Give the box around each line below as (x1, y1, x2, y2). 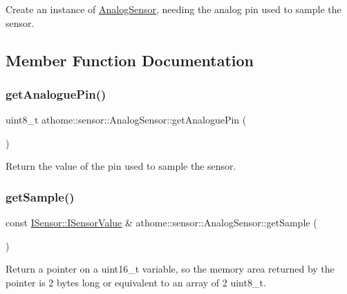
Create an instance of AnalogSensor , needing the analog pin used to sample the (6, 2, 341, 16)
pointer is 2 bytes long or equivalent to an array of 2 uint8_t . (6, 275, 266, 289)
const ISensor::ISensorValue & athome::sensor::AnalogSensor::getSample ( (6, 215, 317, 230)
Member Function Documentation (6, 49, 254, 70)
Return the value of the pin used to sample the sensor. (6, 159, 236, 173)
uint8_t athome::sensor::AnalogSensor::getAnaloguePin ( (6, 112, 247, 127)
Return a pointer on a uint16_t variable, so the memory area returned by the (6, 262, 335, 276)
